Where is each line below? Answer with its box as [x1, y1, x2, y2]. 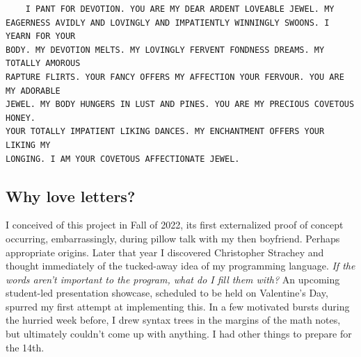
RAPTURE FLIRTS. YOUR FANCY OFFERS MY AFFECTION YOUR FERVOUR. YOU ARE [6, 72, 344, 82]
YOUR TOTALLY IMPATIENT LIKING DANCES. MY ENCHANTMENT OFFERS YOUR [6, 126, 325, 137]
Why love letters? [6, 185, 136, 206]
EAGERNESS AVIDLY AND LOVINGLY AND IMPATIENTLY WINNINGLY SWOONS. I [6, 17, 330, 28]
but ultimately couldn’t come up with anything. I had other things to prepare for [6, 326, 352, 341]
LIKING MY [6, 140, 51, 150]
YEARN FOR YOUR [6, 31, 76, 42]
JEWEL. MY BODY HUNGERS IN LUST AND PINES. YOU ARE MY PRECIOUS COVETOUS [6, 99, 355, 110]
